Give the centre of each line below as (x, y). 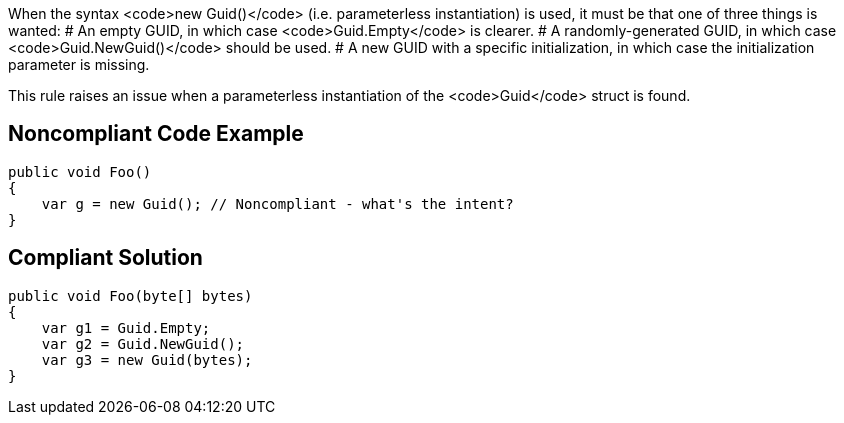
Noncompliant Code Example (156, 134)
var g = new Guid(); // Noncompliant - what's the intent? (277, 203)
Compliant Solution (105, 258)
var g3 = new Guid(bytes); (147, 359)
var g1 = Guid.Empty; (126, 327)
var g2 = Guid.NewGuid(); (143, 343)
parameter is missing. (79, 64)
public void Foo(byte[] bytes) (130, 295)
